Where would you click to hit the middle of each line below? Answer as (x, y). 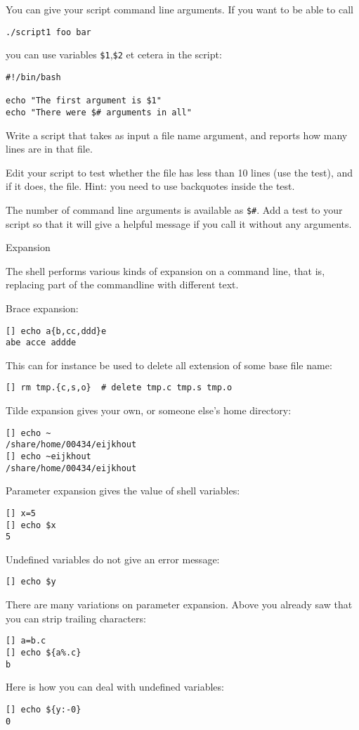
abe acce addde (41, 343)
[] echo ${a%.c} (44, 652)
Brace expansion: (42, 308)
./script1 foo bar (48, 32)
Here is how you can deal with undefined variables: (115, 687)
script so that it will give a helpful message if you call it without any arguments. (179, 223)
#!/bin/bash (33, 77)
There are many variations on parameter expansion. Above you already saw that (179, 604)
